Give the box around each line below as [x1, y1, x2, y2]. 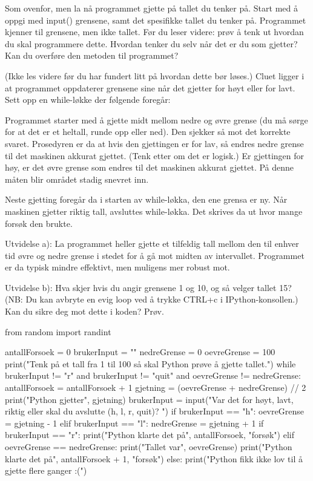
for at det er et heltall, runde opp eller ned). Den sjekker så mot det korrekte [5, 125, 291, 138]
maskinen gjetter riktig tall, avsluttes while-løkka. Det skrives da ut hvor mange [5, 205, 303, 217]
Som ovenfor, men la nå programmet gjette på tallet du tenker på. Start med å [5, 2, 298, 14]
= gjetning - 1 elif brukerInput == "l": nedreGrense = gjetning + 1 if [5, 416, 264, 429]
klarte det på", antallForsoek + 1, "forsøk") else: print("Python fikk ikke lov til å [5, 452, 303, 465]
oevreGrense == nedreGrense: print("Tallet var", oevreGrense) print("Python [5, 440, 292, 453]
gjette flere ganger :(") [5, 464, 87, 477]
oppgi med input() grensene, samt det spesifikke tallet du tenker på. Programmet [5, 13, 306, 26]
